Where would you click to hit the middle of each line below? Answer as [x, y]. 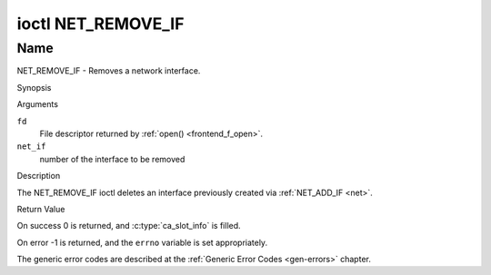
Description [39, 176]
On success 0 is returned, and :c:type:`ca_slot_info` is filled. [129, 226]
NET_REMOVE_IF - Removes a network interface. [109, 71]
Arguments [38, 104]
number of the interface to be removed [112, 159]
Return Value [41, 209]
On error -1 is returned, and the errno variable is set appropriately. [142, 242]
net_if [31, 147]
